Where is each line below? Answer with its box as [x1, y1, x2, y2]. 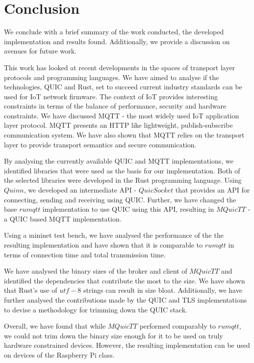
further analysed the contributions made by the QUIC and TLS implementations [4, 294, 247, 305]
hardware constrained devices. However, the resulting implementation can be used [4, 340, 250, 350]
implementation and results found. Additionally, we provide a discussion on [4, 36, 230, 46]
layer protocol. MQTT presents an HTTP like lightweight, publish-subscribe [4, 120, 233, 130]
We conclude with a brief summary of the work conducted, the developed [4, 27, 224, 37]
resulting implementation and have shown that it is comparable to [4, 240, 203, 250]
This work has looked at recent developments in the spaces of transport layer [4, 62, 235, 72]
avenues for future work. [4, 46, 76, 56]
